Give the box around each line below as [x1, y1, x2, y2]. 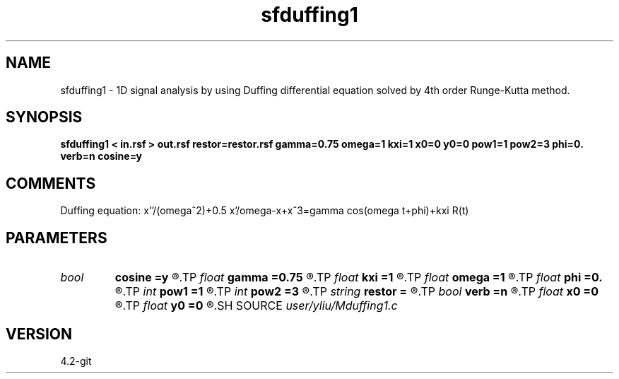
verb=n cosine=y [60, 150, 143, 163]
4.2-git [60, 354, 92, 367]
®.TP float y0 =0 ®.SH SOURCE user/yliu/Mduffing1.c [114, 298, 398, 313]
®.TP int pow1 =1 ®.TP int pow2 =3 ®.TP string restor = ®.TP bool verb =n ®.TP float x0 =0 [114, 284, 599, 299]
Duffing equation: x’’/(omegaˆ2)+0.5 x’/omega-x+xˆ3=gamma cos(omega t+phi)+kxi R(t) [60, 204, 469, 217]
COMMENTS [6, 174, 96, 192]
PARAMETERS [6, 228, 107, 247]
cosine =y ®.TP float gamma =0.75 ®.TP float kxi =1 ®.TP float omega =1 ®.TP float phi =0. [114, 270, 603, 285]
